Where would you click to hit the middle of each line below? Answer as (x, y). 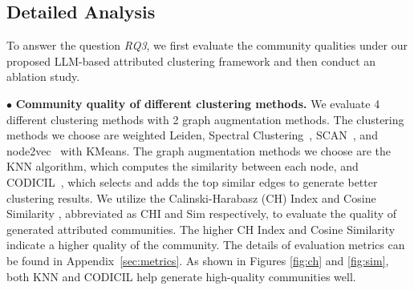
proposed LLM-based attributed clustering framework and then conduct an (191, 60)
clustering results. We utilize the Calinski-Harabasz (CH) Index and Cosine (191, 197)
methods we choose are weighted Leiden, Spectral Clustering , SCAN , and (192, 135)
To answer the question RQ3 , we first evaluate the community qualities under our (207, 45)
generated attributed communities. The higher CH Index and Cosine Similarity (201, 229)
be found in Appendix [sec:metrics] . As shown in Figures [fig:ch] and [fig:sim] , (198, 260)
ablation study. (43, 77)
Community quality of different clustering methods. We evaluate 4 (198, 103)
